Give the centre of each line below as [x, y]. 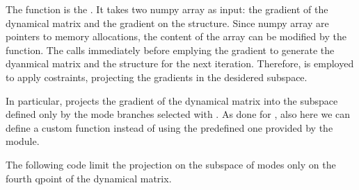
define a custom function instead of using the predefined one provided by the [169, 127]
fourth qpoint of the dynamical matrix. [89, 178]
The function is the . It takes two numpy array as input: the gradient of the [167, 9]
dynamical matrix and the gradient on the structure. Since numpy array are [167, 23]
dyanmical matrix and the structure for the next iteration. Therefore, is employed [180, 63]
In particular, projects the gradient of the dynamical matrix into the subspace [172, 100]
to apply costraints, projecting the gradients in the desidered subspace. [157, 77]
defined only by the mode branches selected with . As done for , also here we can [178, 114]
